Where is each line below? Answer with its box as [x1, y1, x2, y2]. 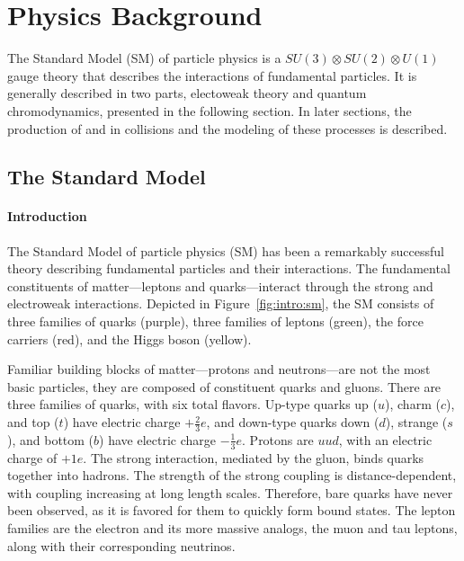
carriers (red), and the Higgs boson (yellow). [7, 329, 252, 348]
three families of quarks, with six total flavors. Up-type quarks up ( [7, 395, 379, 414]
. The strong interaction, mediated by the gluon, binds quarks [83, 448, 424, 467]
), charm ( [385, 395, 441, 414]
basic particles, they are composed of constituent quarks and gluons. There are [7, 377, 442, 396]
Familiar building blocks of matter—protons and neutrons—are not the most [7, 360, 431, 378]
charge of [7, 448, 58, 467]
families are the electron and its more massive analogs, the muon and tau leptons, [7, 519, 458, 538]
